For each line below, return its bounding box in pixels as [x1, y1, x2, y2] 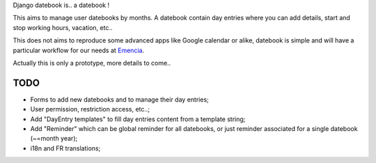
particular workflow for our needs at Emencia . [13, 46, 145, 54]
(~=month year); [30, 134, 78, 143]
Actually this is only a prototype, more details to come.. [13, 59, 171, 67]
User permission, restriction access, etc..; [30, 105, 150, 114]
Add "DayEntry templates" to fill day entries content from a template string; [30, 115, 246, 123]
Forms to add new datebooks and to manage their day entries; [30, 95, 209, 104]
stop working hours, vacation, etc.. [13, 23, 113, 31]
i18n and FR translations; [30, 143, 101, 153]
